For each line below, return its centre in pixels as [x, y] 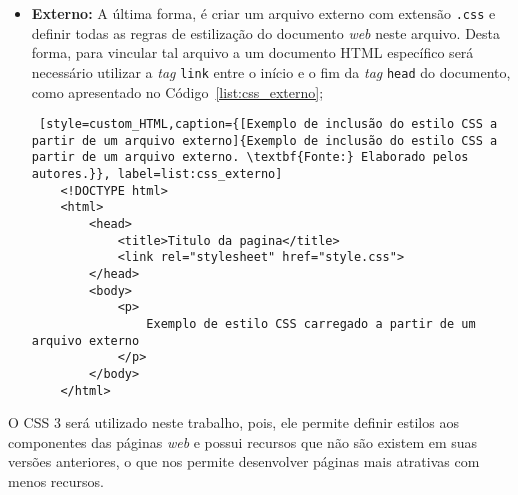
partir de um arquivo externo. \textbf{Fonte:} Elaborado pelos [250, 157]
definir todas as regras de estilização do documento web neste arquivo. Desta [266, 32]
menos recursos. [56, 481]
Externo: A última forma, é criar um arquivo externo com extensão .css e [263, 13]
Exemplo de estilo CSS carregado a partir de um [311, 323]
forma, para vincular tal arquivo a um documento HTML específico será [252, 52]
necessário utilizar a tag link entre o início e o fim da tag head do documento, [271, 71]
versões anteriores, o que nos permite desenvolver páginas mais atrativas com [244, 461]
